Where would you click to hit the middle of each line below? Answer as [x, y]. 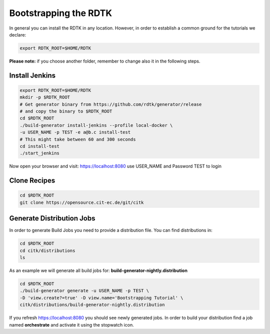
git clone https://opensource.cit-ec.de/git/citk [82, 202]
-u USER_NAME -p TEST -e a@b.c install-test [75, 132]
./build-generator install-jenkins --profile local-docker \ [96, 125]
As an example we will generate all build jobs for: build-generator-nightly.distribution [98, 270]
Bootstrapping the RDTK [61, 13]
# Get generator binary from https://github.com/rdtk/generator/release [111, 104]
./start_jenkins [40, 153]
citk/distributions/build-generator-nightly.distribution [92, 305]
